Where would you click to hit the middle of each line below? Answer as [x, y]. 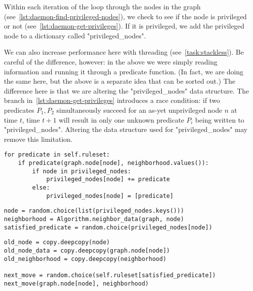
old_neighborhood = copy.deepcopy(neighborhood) [85, 259]
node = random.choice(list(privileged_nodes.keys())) [94, 211]
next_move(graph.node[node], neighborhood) [76, 283]
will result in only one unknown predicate [122, 119]
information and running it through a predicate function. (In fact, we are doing [124, 71]
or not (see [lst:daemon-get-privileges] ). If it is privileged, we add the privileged [124, 26]
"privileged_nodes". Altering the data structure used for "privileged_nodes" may [126, 129]
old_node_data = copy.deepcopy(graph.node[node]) [87, 250]
